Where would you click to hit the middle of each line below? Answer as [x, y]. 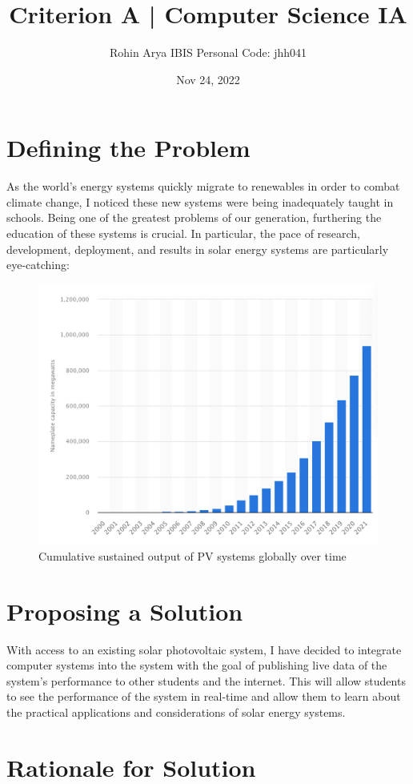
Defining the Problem [128, 148]
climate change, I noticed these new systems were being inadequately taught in [200, 201]
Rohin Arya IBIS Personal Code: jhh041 [208, 52]
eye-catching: [38, 265]
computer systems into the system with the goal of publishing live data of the [197, 665]
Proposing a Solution [125, 611]
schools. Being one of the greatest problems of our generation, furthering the [194, 217]
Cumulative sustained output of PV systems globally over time [192, 555]
